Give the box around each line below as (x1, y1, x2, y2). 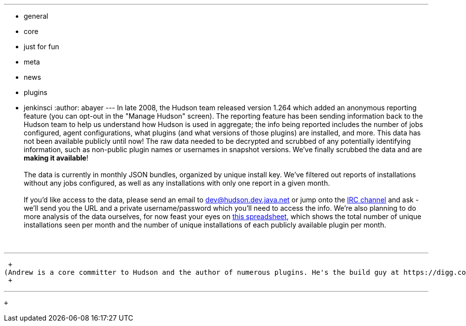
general (24, 12, 48, 20)
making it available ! (24, 154, 88, 162)
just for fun (24, 42, 59, 51)
